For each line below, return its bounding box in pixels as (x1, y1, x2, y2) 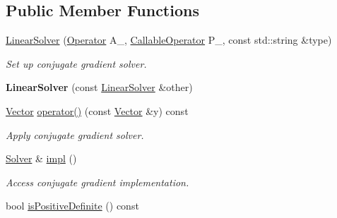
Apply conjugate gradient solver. (6, 127, 144, 142)
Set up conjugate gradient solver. (6, 56, 147, 71)
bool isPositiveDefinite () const (6, 198, 139, 213)
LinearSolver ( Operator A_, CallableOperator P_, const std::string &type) (6, 32, 332, 47)
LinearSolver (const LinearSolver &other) (6, 80, 193, 95)
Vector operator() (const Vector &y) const (6, 103, 189, 118)
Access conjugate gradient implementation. (6, 174, 189, 189)
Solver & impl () (6, 151, 77, 166)
